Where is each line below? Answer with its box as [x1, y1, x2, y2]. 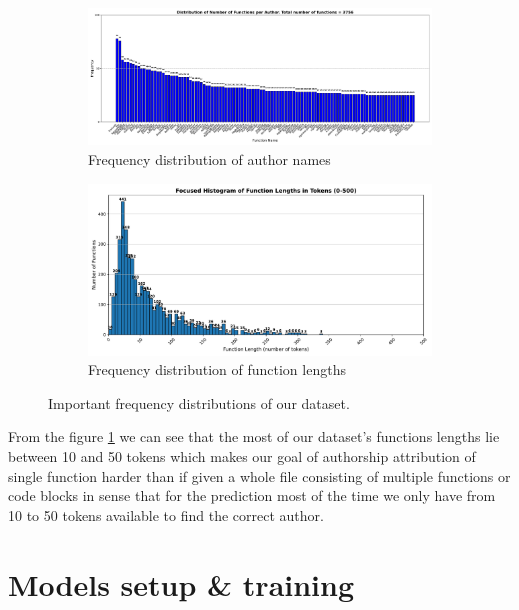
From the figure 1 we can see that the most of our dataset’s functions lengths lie [8, 426, 500, 447]
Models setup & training [8, 563, 355, 604]
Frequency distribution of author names [88, 148, 331, 169]
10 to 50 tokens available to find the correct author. [8, 504, 324, 525]
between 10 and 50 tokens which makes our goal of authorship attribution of [8, 445, 476, 466]
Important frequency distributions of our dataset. [48, 392, 350, 413]
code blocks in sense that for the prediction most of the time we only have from [8, 485, 496, 506]
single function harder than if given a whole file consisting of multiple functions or [8, 465, 511, 486]
